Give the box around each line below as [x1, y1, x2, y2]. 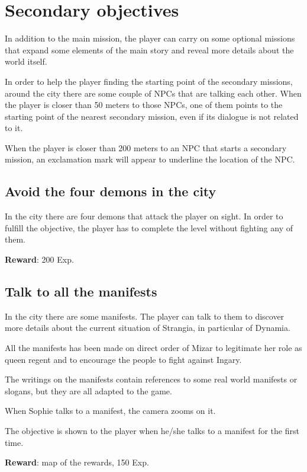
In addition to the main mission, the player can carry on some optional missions [5, 32, 295, 44]
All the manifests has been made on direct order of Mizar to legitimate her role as [5, 342, 302, 354]
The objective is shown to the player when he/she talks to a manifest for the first [5, 425, 299, 436]
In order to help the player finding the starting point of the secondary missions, [5, 75, 293, 87]
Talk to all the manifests [5, 282, 157, 301]
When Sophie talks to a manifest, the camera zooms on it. [5, 404, 216, 417]
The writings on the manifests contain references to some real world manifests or [5, 373, 298, 385]
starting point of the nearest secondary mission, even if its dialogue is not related [5, 110, 299, 122]
